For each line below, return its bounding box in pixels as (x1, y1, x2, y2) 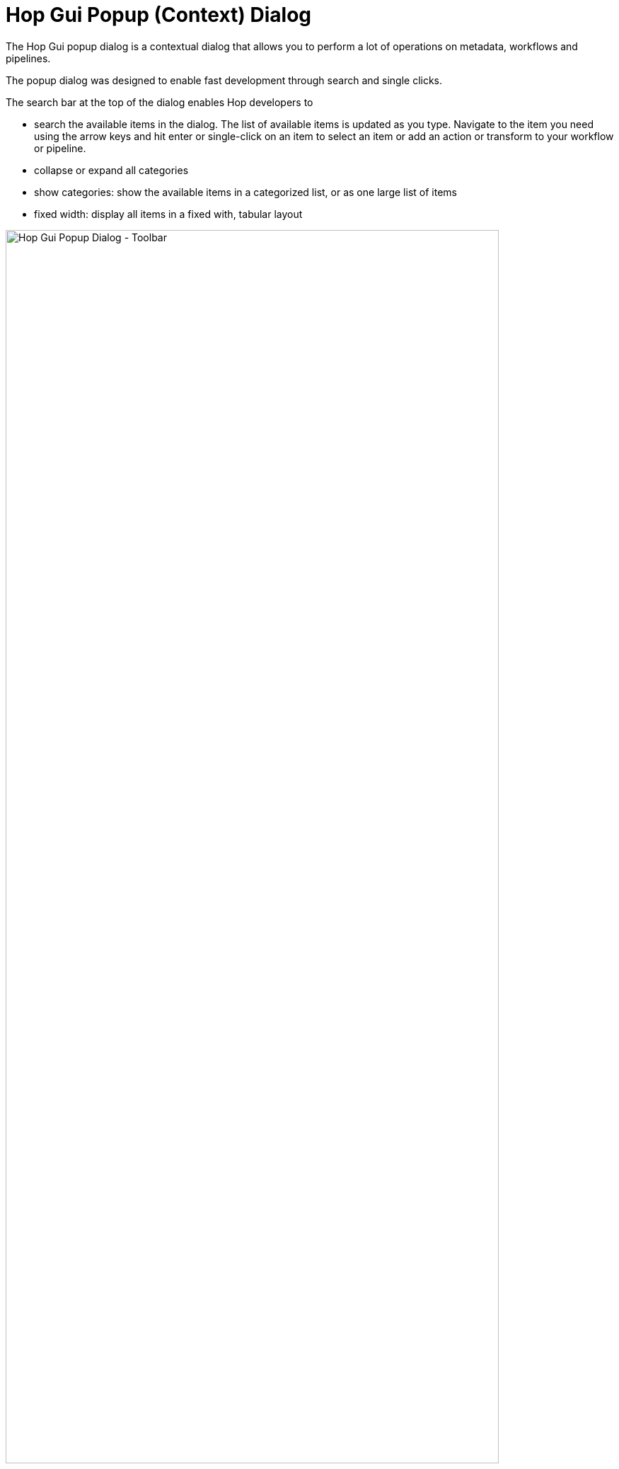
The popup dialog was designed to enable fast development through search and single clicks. (6, 74, 443, 86)
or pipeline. (34, 142, 86, 154)
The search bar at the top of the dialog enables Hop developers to (6, 96, 313, 108)
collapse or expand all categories (34, 163, 189, 176)
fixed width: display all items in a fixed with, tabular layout (34, 207, 303, 220)
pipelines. (6, 52, 51, 64)
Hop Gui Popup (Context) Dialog (6, 3, 312, 27)
